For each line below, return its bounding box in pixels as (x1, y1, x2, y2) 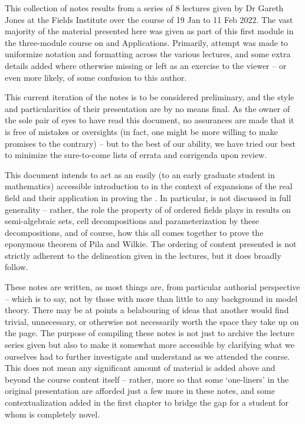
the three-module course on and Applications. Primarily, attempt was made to (5, 36, 288, 48)
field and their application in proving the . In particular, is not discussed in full (5, 191, 291, 203)
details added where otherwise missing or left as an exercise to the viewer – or (5, 59, 287, 71)
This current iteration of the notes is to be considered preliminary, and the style (5, 91, 294, 103)
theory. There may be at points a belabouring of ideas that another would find (5, 304, 289, 316)
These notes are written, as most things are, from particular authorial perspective (5, 281, 300, 293)
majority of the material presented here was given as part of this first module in (5, 25, 294, 37)
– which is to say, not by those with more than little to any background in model (5, 292, 298, 304)
